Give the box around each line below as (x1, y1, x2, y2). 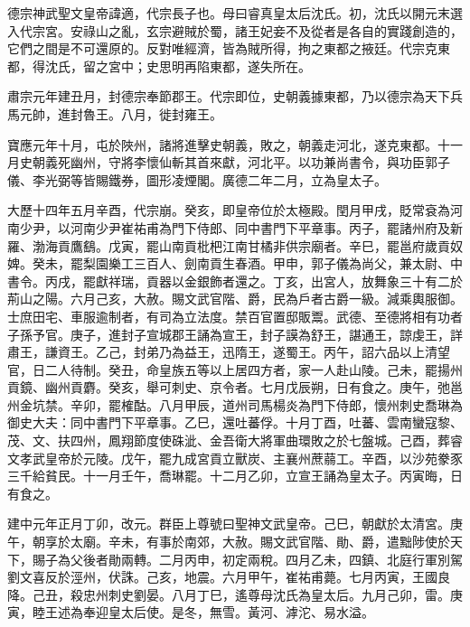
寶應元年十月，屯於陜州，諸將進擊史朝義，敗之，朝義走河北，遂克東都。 (7, 135, 437, 154)
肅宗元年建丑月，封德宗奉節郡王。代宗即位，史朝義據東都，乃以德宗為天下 (7, 87, 450, 106)
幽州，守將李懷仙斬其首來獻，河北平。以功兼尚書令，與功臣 (70, 153, 425, 172)
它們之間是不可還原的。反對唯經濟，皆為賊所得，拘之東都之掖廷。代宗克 (7, 39, 437, 58)
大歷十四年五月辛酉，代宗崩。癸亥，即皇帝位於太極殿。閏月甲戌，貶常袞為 (7, 201, 450, 220)
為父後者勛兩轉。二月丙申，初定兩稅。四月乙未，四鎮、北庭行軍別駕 (57, 549, 463, 568)
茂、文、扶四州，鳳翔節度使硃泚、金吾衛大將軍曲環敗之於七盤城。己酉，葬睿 (7, 431, 463, 450)
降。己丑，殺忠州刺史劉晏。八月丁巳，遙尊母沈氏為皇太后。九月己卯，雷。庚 (7, 585, 463, 604)
